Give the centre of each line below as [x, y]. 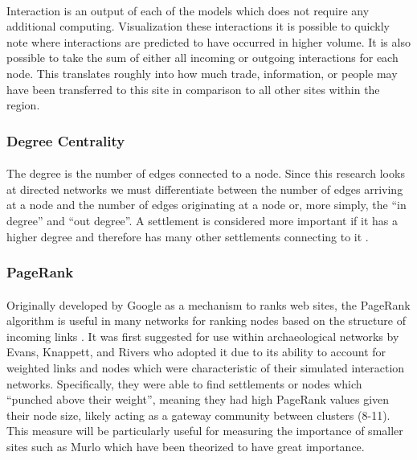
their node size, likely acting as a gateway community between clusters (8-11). [198, 415]
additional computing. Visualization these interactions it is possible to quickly [198, 26]
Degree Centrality [66, 140]
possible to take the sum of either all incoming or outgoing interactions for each [202, 57]
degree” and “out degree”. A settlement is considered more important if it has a [202, 220]
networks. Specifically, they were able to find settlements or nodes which [184, 383]
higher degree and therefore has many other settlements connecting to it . [188, 236]
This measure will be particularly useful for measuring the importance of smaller [205, 431]
